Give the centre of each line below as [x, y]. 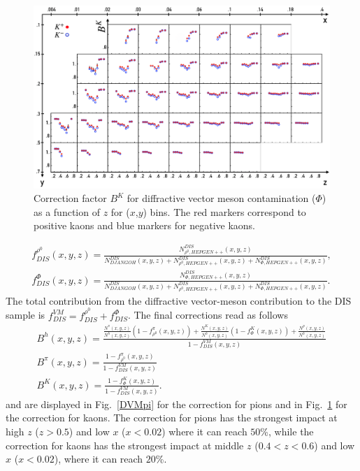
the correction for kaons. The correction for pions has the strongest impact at [172, 418]
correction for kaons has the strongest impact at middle [125, 445]
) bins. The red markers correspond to [224, 211]
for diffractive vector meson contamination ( [221, 198]
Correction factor [70, 198]
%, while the [287, 431]
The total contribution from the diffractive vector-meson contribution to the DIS [179, 300]
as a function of [67, 211]
